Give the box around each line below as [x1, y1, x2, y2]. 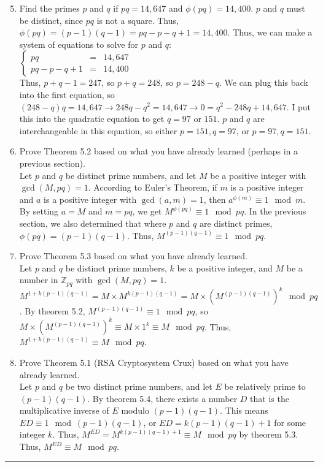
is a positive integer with [44, 192, 137, 205]
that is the [250, 392, 289, 404]
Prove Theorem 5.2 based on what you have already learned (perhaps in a [19, 145, 298, 158]
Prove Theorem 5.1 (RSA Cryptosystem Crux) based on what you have [19, 355, 289, 368]
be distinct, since [19, 13, 84, 26]
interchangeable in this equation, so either [19, 124, 177, 137]
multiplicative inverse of [19, 404, 109, 417]
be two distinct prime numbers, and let [65, 380, 212, 393]
